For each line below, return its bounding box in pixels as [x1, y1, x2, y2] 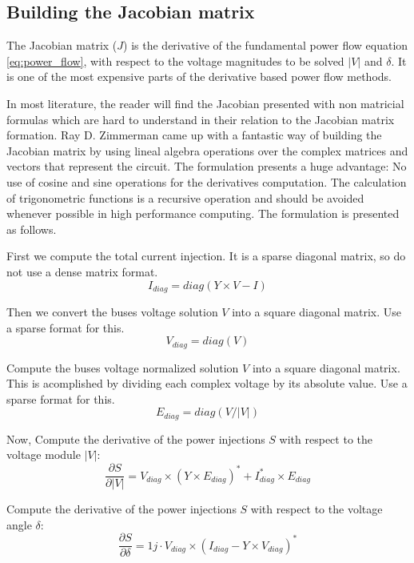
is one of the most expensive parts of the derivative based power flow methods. [6, 68, 392, 85]
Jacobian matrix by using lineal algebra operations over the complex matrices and [6, 142, 408, 159]
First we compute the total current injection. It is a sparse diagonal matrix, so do [6, 247, 406, 264]
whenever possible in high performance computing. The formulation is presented [6, 205, 400, 222]
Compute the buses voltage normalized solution [6, 359, 239, 376]
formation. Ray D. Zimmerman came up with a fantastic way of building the [6, 127, 382, 143]
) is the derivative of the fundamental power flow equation [123, 37, 408, 54]
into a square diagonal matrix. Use [232, 303, 401, 320]
